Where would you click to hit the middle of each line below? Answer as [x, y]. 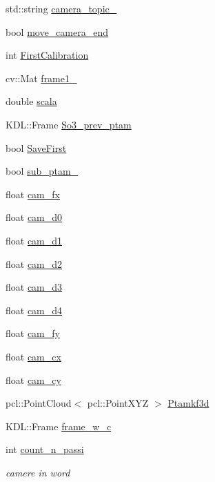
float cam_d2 [34, 263]
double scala [31, 101]
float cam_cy [33, 379]
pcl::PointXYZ [118, 403]
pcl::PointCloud [39, 403]
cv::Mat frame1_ [41, 78]
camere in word [38, 472]
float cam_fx [33, 194]
